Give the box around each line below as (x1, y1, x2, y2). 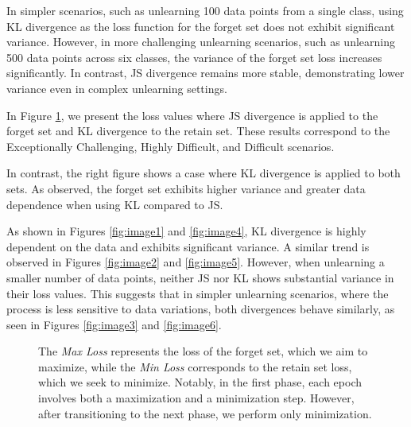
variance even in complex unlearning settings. (6, 80, 227, 96)
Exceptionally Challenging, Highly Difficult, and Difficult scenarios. (6, 138, 335, 154)
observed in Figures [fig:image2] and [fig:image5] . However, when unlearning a (6, 254, 385, 270)
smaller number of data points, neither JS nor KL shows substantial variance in (6, 269, 394, 285)
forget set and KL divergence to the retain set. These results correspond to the (6, 122, 390, 139)
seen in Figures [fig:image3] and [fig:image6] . (6, 316, 222, 332)
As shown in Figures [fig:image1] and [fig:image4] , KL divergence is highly (6, 223, 366, 239)
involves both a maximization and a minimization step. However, (38, 390, 355, 406)
